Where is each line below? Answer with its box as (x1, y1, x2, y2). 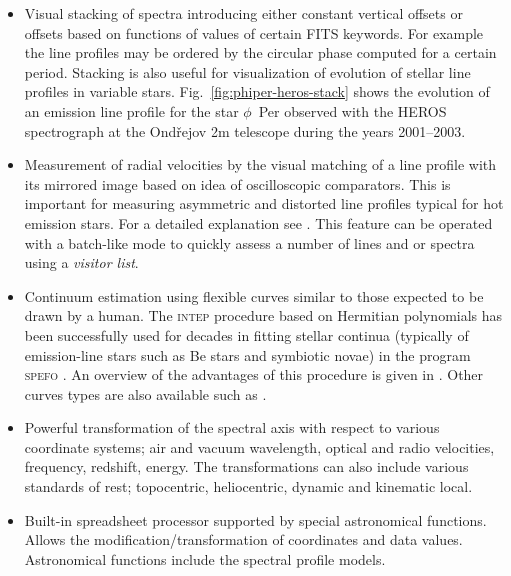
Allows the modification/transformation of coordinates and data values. (24, 529, 463, 550)
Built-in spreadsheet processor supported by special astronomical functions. (24, 509, 487, 530)
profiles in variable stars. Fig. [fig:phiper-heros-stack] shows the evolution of (24, 81, 490, 102)
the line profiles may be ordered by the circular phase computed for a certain (24, 42, 497, 63)
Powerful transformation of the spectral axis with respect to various (24, 417, 440, 438)
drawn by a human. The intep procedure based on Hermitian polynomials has (24, 305, 503, 326)
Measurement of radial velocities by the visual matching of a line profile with (24, 154, 497, 175)
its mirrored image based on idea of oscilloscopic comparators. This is (24, 173, 451, 194)
